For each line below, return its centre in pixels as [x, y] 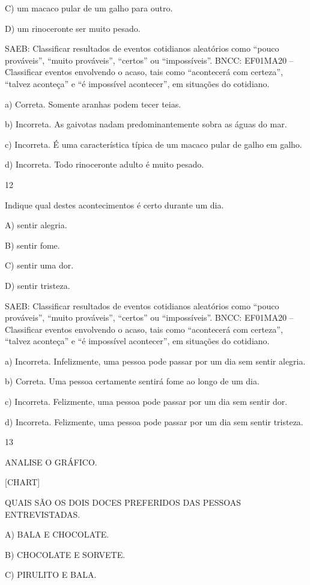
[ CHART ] [23, 482]
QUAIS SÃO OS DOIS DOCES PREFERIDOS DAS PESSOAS [123, 502]
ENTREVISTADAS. [43, 514]
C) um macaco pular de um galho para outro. [89, 8]
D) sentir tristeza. [38, 285]
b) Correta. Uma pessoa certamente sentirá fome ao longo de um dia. [132, 381]
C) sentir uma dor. [39, 265]
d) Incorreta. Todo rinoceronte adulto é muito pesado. [105, 164]
